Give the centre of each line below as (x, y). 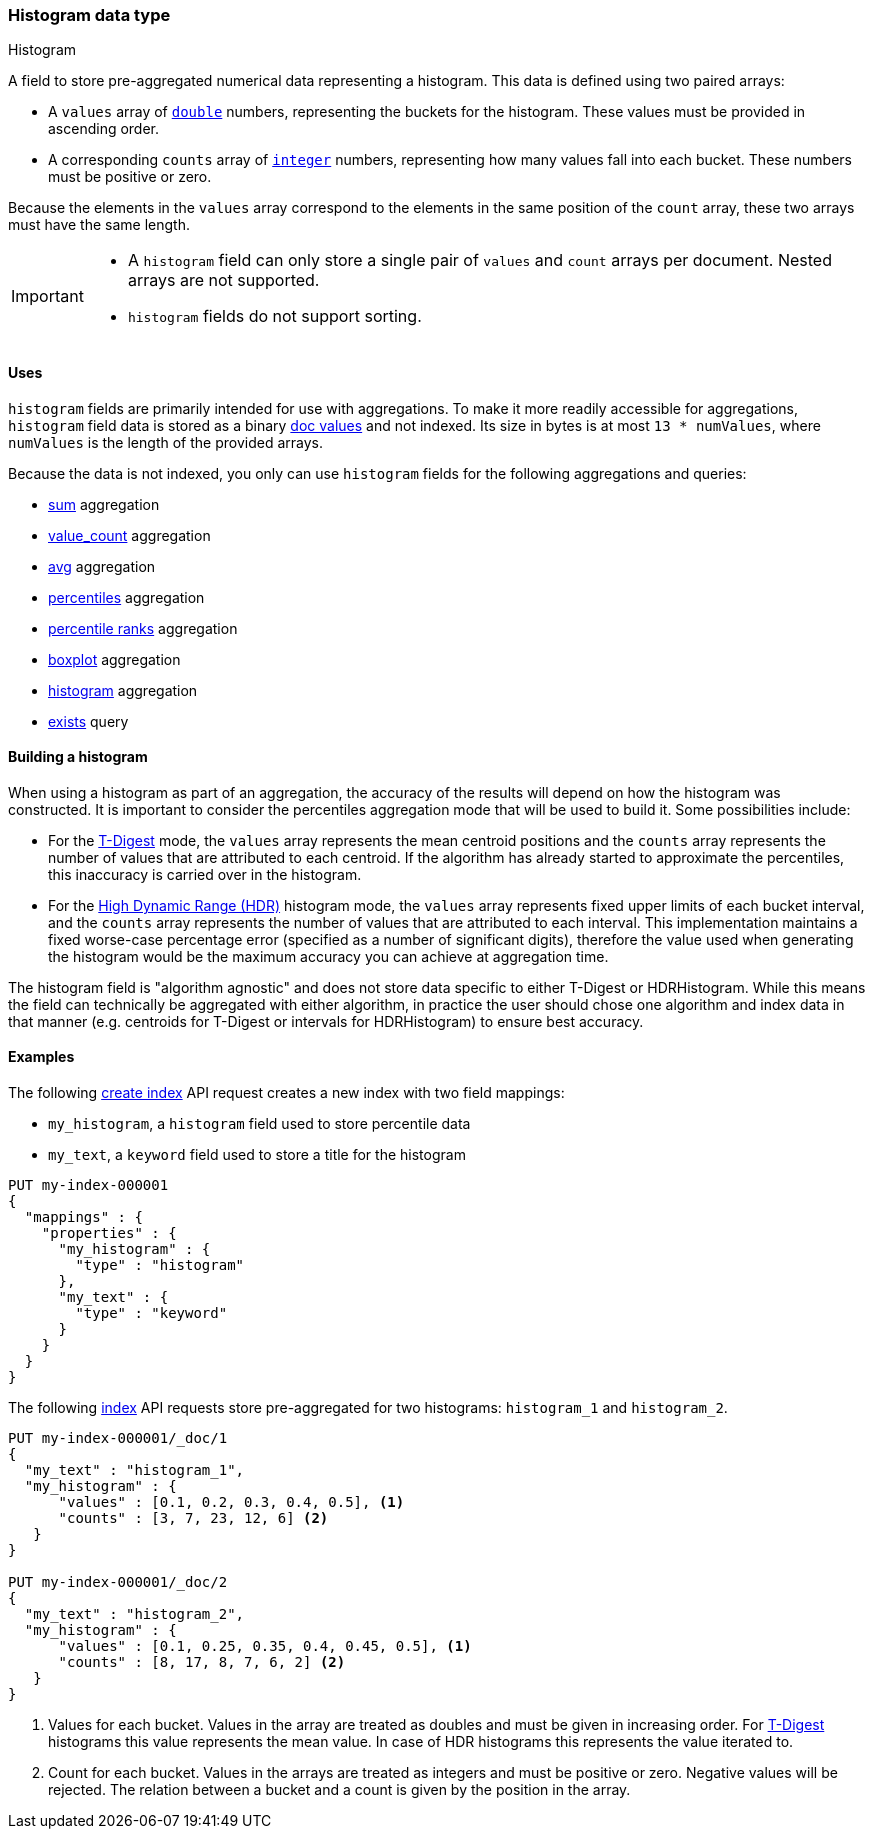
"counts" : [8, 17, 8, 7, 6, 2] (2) (202, 1662)
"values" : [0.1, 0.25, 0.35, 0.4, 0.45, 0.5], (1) (265, 1646)
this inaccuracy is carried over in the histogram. (205, 874)
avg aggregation (102, 566)
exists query (88, 721)
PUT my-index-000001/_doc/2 (118, 1582)
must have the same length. (99, 225)
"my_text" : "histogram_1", (134, 1470)
